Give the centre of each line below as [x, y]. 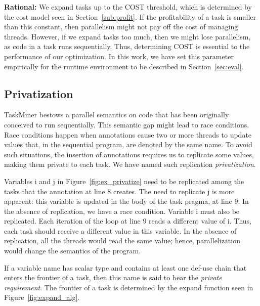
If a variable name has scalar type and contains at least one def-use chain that [125, 267]
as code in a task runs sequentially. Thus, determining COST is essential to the [127, 46]
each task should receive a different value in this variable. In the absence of [120, 230]
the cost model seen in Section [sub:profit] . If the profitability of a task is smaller [130, 16]
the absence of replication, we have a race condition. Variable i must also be [122, 211]
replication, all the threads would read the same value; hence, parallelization [122, 241]
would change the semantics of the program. [73, 251]
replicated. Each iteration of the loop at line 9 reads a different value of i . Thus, [128, 221]
